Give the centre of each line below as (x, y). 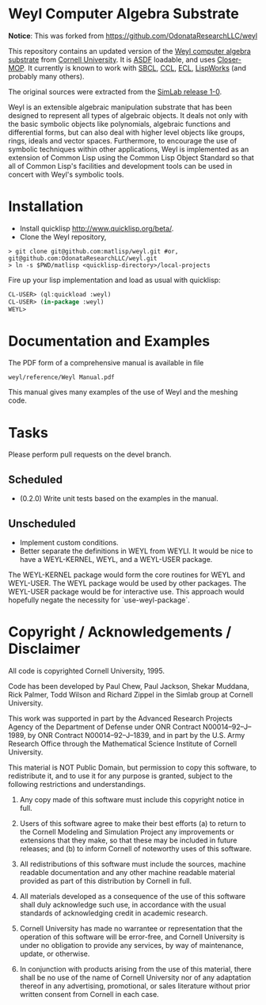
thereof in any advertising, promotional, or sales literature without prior (135, 986)
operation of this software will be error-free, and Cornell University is (132, 937)
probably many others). (46, 76)
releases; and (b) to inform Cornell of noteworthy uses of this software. (135, 848)
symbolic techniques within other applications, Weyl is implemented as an (129, 149)
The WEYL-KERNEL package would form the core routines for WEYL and (127, 575)
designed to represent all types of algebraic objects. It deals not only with (128, 115)
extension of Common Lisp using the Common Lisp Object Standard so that (131, 157)
